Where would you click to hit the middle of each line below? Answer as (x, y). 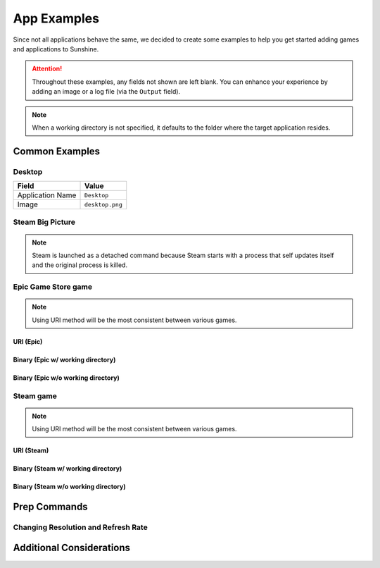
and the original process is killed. (80, 265)
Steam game (35, 396)
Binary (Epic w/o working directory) (66, 378)
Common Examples (57, 151)
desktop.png (103, 204)
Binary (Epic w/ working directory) (64, 359)
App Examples (56, 18)
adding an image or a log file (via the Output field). (106, 92)
